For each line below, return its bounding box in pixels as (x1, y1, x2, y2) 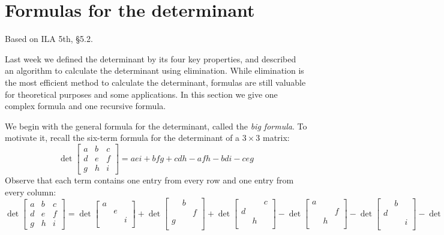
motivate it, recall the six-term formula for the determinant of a (5, 131, 240, 144)
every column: (5, 185, 56, 198)
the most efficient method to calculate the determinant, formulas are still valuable (5, 76, 306, 88)
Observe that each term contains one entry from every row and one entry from (5, 173, 294, 186)
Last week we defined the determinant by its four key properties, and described (5, 52, 296, 65)
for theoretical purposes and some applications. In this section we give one (5, 88, 278, 100)
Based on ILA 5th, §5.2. (5, 32, 93, 45)
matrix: (262, 131, 290, 144)
